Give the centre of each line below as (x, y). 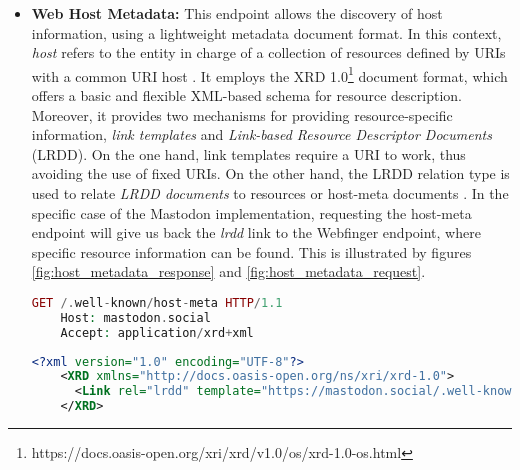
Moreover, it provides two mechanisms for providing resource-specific (242, 114)
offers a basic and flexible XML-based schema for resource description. (246, 95)
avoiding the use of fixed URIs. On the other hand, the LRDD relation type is (270, 173)
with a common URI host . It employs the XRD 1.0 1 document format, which (269, 74)
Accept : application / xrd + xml (157, 332)
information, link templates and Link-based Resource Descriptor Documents (261, 134)
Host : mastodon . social (135, 317)
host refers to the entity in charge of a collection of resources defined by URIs (268, 52)
